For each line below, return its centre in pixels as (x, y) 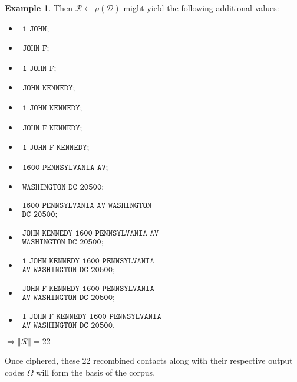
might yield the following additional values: (201, 8)
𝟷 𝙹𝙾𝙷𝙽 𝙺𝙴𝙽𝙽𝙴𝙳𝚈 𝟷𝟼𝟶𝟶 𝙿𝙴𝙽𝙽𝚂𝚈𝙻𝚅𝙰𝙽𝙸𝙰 (88, 261)
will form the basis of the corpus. (96, 372)
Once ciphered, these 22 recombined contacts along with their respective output (149, 360)
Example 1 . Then (39, 8)
